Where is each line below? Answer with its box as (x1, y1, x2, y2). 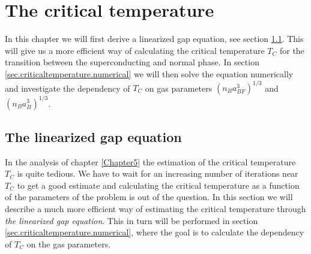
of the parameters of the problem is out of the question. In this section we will (5, 190, 293, 203)
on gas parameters (145, 81, 213, 93)
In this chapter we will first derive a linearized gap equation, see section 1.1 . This (5, 32, 304, 45)
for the (279, 44, 304, 56)
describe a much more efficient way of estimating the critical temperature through (5, 202, 306, 215)
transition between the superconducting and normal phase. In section (5, 56, 259, 68)
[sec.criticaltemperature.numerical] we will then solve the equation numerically (5, 67, 294, 80)
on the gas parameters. (26, 237, 111, 250)
